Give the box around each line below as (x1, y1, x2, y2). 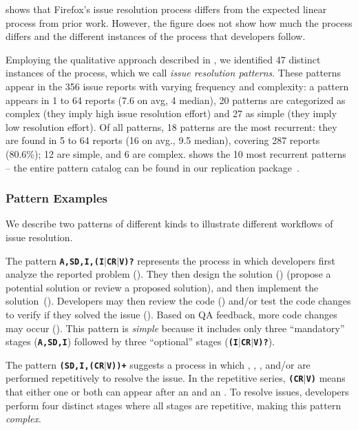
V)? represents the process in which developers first (119, 253, 335, 267)
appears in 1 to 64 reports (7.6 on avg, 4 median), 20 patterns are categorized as (6, 92, 346, 107)
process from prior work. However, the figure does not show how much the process (6, 15, 352, 30)
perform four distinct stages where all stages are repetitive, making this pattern (6, 398, 341, 412)
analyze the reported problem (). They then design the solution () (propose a (6, 267, 331, 281)
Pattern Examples (6, 190, 108, 207)
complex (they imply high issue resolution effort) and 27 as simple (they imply (6, 106, 337, 121)
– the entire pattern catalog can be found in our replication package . (6, 160, 299, 174)
